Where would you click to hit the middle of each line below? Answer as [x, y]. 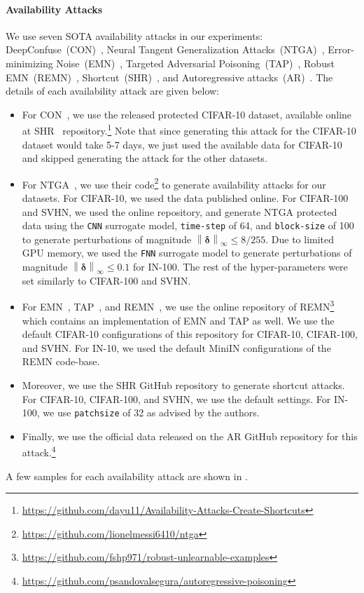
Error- [341, 49]
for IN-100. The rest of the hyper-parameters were [240, 267]
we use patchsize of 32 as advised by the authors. [151, 413]
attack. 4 [39, 451]
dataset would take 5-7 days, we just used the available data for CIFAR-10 [182, 144]
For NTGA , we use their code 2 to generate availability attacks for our [174, 183]
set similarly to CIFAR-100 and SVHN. [106, 280]
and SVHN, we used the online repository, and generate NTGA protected [180, 211]
